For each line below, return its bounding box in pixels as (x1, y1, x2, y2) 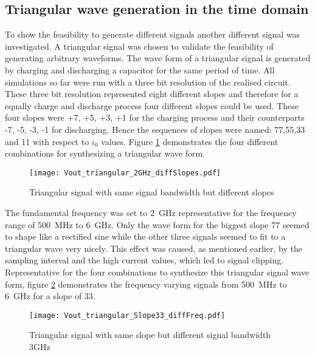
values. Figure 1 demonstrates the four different (101, 135, 279, 147)
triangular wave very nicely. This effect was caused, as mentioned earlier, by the (5, 242, 302, 254)
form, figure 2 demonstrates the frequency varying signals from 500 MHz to (5, 277, 287, 290)
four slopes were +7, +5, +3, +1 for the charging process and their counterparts (5, 111, 305, 124)
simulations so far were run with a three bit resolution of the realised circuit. (5, 75, 291, 88)
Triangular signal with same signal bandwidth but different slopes (29, 186, 274, 198)
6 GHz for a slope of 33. (5, 289, 95, 302)
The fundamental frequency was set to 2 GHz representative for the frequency (5, 206, 297, 218)
